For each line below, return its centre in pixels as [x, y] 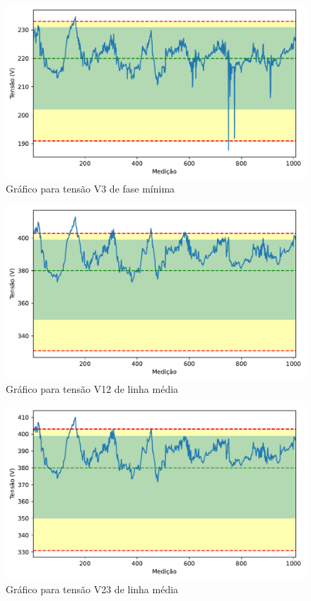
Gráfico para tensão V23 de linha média [92, 589]
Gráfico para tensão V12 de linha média [92, 389]
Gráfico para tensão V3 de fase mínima [90, 189]
